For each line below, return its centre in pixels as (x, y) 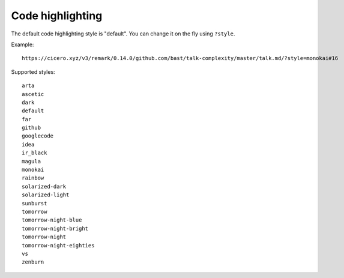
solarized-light (46, 195)
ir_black (35, 153)
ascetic (33, 94)
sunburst (35, 203)
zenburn (33, 262)
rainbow (33, 178)
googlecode (38, 136)
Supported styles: (33, 71)
